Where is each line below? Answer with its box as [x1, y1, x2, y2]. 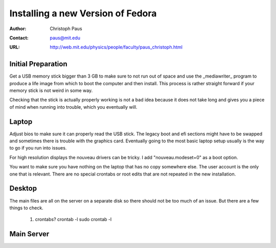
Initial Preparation [9, 60, 67, 68]
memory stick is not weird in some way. [9, 87, 93, 94]
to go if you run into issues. [9, 145, 67, 151]
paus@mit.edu [50, 35, 81, 41]
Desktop [9, 184, 37, 193]
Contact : [9, 35, 29, 41]
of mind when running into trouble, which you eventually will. [9, 104, 137, 110]
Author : [9, 26, 27, 32]
